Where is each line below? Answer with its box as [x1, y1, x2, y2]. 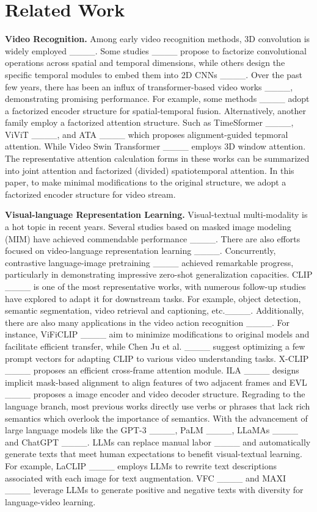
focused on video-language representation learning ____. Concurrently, [5, 244, 276, 257]
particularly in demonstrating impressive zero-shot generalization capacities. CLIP [5, 268, 313, 281]
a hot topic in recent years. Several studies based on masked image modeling [5, 220, 291, 233]
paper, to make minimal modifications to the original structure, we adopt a [5, 176, 286, 189]
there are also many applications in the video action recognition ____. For [5, 315, 290, 328]
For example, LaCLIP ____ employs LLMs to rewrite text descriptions [5, 459, 277, 472]
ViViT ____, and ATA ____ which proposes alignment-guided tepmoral [5, 128, 288, 140]
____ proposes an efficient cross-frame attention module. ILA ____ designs [5, 364, 299, 377]
